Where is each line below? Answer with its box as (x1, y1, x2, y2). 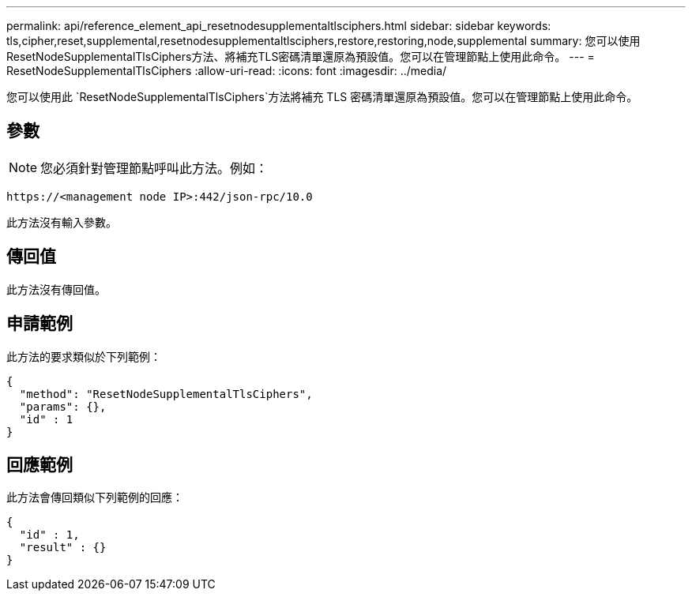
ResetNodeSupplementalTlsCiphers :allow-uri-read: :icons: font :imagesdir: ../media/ (6, 64, 447, 77)
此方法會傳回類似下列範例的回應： (6, 490, 183, 505)
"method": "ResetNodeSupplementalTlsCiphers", (19, 387, 313, 400)
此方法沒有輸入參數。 (6, 215, 117, 229)
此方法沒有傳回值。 (6, 282, 106, 296)
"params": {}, (19, 400, 107, 413)
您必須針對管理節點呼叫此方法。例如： (40, 160, 269, 176)
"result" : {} (19, 541, 107, 554)
